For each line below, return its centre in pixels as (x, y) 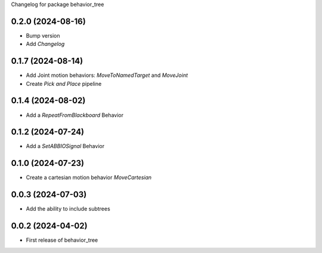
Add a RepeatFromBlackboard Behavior (75, 115)
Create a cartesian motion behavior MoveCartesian (89, 178)
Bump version (43, 35)
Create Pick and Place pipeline (64, 84)
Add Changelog (45, 44)
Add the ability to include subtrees (68, 209)
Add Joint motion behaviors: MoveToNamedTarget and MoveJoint (107, 75)
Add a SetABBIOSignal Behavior (65, 146)
